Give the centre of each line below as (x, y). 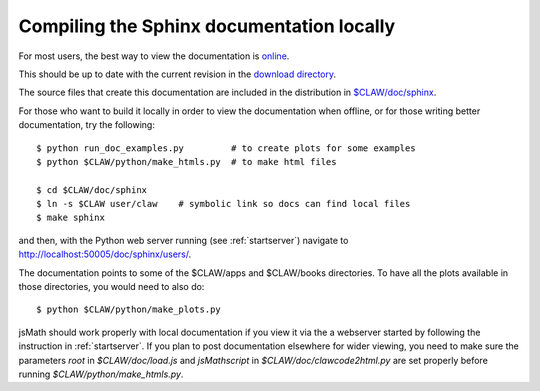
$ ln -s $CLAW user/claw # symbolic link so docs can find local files (223, 204)
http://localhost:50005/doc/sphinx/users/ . (105, 254)
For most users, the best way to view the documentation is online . (154, 56)
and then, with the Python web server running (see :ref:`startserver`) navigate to (183, 240)
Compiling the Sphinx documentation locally (207, 26)
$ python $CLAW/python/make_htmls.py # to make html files (186, 161)
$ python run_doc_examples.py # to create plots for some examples (226, 148)
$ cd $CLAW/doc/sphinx (92, 189)
